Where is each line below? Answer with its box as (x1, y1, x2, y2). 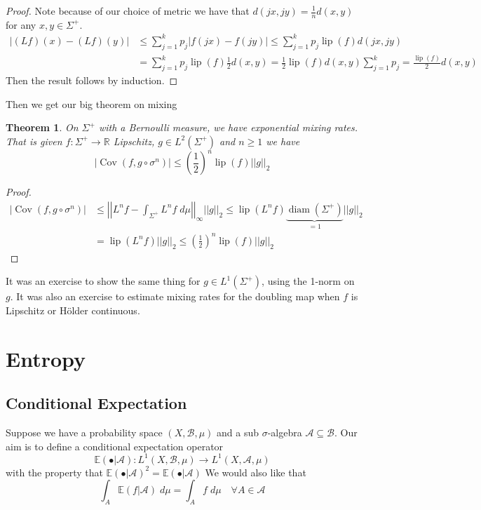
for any (6, 17, 36, 32)
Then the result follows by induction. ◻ (6, 72, 178, 87)
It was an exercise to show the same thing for (6, 274, 201, 288)
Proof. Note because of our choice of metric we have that (6, 4, 250, 18)
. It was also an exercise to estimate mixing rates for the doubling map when (10, 289, 340, 304)
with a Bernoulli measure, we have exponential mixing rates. (98, 120, 358, 135)
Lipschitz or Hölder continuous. (6, 303, 140, 318)
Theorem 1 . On (6, 120, 79, 135)
